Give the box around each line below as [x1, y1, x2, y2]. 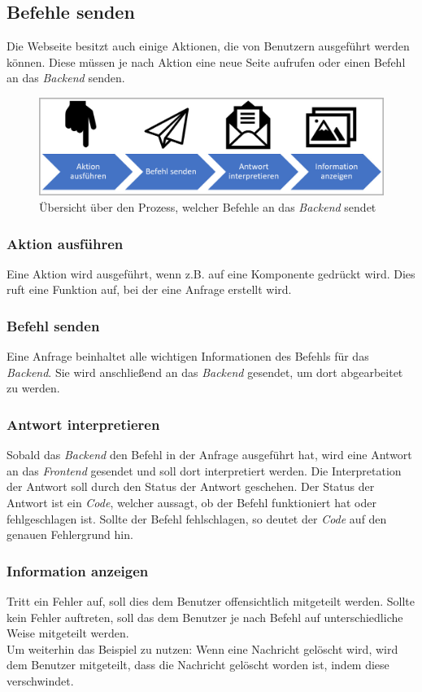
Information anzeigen [7, 560, 149, 580]
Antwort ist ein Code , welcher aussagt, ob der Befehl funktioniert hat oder [7, 494, 376, 511]
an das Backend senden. [7, 69, 125, 86]
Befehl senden [7, 315, 100, 335]
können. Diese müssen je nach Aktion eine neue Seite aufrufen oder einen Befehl [7, 53, 406, 70]
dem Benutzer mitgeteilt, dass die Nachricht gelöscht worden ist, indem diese [7, 656, 389, 673]
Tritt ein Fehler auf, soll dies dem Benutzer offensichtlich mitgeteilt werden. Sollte [7, 593, 415, 610]
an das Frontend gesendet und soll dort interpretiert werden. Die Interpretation [7, 462, 402, 479]
